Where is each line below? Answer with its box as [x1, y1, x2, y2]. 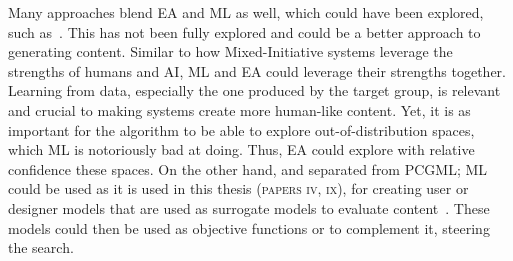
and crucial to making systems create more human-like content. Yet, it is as [8, 99, 471, 120]
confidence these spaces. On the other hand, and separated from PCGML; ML [8, 158, 488, 179]
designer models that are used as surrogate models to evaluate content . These [8, 197, 490, 218]
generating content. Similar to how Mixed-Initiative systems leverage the [8, 41, 453, 62]
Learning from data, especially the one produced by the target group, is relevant [8, 80, 501, 101]
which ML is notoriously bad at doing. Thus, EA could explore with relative [8, 139, 475, 160]
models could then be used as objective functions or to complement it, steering [8, 217, 490, 238]
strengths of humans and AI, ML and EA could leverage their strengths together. [8, 60, 506, 81]
